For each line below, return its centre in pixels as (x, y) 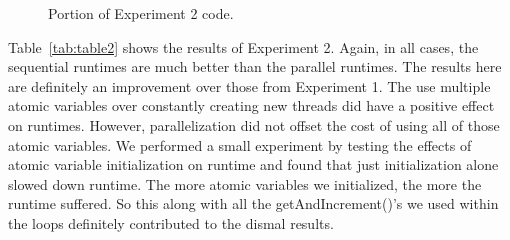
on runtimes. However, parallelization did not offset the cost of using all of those (254, 124)
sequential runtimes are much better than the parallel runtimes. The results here (255, 66)
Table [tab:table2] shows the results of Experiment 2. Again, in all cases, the (243, 46)
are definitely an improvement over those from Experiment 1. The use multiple (249, 85)
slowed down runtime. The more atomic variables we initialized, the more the (245, 183)
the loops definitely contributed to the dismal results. (171, 222)
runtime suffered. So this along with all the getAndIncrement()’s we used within (253, 203)
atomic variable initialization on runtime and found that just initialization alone (253, 164)
